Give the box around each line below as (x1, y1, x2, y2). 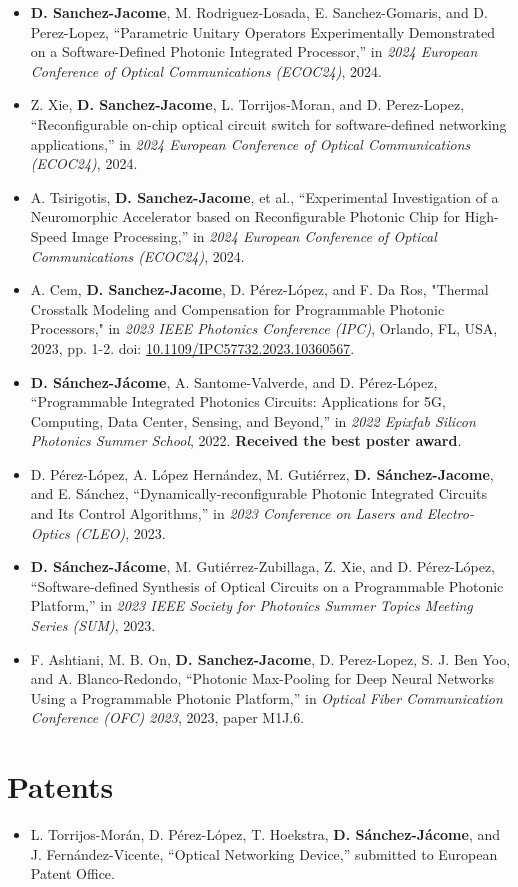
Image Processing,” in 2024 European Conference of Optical (71, 225, 437, 246)
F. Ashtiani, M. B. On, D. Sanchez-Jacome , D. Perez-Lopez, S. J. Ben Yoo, (30, 648, 511, 669)
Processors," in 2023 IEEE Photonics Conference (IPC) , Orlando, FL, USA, (30, 318, 498, 339)
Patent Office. (30, 863, 115, 884)
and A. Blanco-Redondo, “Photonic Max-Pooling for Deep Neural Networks (30, 668, 494, 689)
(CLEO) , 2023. (74, 522, 166, 543)
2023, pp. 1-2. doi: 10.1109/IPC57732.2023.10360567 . (30, 337, 355, 358)
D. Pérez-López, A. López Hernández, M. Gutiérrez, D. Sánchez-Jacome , (30, 463, 494, 484)
